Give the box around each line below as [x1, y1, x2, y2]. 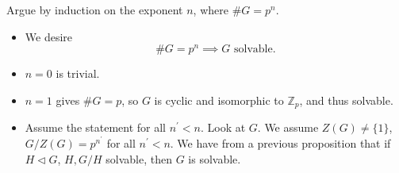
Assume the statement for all [25, 119, 166, 136]
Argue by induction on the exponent [6, 2, 183, 17]
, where [193, 2, 228, 17]
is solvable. [188, 150, 241, 167]
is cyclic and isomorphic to [154, 91, 284, 108]
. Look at [200, 119, 246, 136]
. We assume [257, 119, 319, 136]
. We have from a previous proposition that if [170, 134, 391, 151]
